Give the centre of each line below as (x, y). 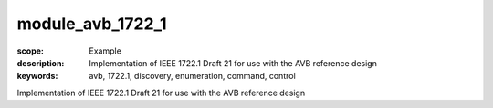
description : (41, 63)
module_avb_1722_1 (92, 24)
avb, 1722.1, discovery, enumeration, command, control (192, 76)
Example (105, 51)
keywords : (37, 76)
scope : (31, 51)
